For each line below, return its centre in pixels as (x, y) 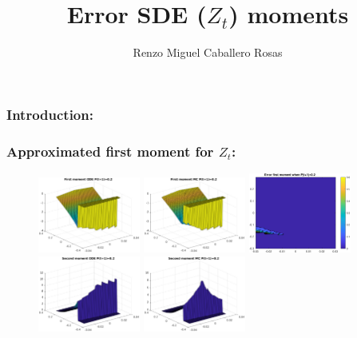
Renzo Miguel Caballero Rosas (208, 52)
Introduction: (50, 114)
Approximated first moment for (110, 151)
